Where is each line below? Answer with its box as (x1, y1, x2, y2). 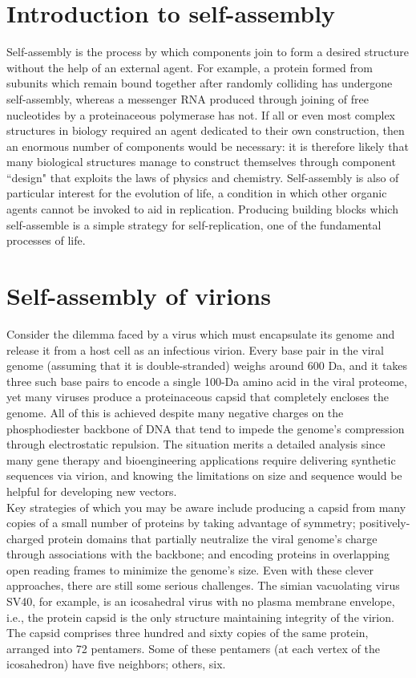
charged (6, 530, 45, 546)
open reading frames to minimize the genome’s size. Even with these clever (6, 561, 374, 578)
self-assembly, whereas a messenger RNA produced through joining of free (6, 90, 369, 107)
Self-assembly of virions (6, 279, 271, 312)
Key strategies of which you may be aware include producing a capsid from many (6, 498, 406, 515)
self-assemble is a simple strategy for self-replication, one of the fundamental (6, 216, 382, 233)
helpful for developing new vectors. (6, 482, 177, 499)
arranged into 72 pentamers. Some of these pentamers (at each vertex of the (6, 639, 380, 656)
